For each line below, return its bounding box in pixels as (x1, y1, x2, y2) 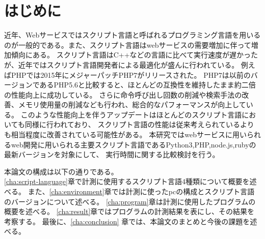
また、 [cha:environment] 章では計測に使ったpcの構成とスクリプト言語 (28, 186, 255, 197)
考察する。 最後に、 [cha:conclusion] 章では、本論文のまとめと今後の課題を (4, 216, 250, 226)
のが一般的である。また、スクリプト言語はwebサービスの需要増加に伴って (4, 39, 251, 50)
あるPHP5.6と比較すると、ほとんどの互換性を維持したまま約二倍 (39, 79, 256, 90)
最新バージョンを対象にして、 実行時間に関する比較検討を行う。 (4, 149, 220, 160)
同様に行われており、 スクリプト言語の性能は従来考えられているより (24, 119, 254, 130)
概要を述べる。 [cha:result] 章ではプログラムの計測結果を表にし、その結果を (4, 206, 254, 217)
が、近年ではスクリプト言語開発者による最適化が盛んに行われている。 (4, 59, 239, 70)
